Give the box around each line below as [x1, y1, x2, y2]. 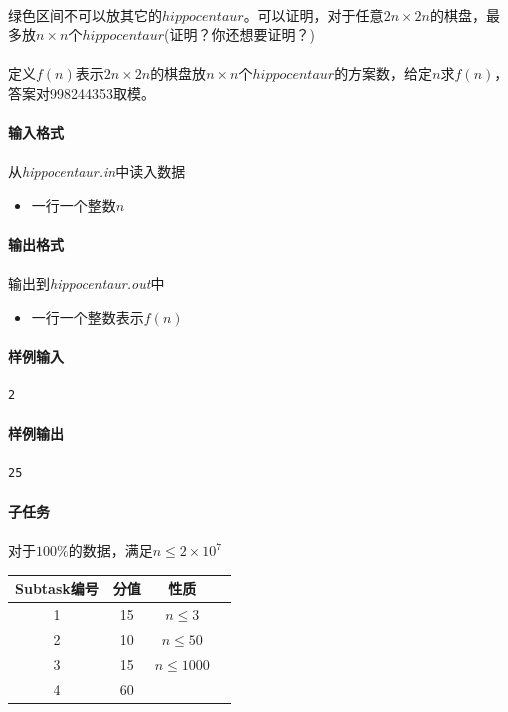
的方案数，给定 [334, 63, 433, 84]
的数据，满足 [68, 540, 153, 561]
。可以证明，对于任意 [243, 4, 384, 25]
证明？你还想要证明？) [169, 24, 315, 45]
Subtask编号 [15, 578, 99, 599]
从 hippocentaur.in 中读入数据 [8, 161, 186, 182]
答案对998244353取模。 [8, 82, 155, 103]
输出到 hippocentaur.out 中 [8, 273, 165, 294]
